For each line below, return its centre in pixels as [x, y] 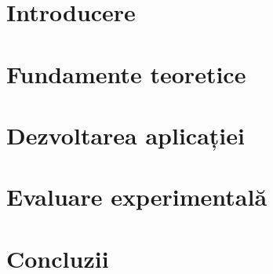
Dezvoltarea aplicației [126, 135]
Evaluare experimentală [137, 197]
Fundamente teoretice [126, 73]
